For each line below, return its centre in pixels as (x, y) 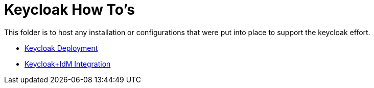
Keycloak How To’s (69, 10)
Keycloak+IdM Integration (68, 64)
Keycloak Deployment (61, 48)
